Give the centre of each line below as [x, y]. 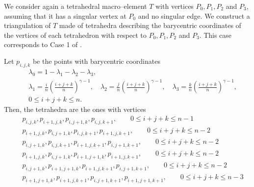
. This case [216, 35]
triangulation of [27, 25]
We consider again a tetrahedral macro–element [76, 6]
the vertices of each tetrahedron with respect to [75, 35]
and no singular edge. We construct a [194, 15]
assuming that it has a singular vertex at [65, 15]
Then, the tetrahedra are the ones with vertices [75, 109]
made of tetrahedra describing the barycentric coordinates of [150, 25]
